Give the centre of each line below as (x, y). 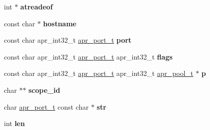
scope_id (44, 90)
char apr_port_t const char (46, 106)
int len (15, 123)
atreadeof (37, 6)
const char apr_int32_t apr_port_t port (68, 40)
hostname (60, 23)
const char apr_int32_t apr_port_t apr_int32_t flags (88, 56)
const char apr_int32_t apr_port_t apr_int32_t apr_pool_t (99, 73)
